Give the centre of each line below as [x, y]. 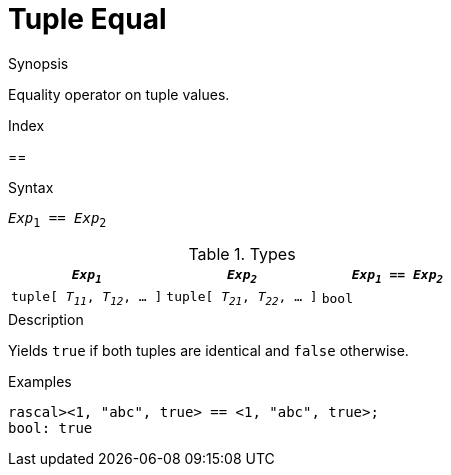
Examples [40, 381]
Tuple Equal [87, 19]
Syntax [31, 187]
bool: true [50, 427]
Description [46, 319]
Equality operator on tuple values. [119, 94]
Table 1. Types [242, 253]
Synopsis [38, 63]
